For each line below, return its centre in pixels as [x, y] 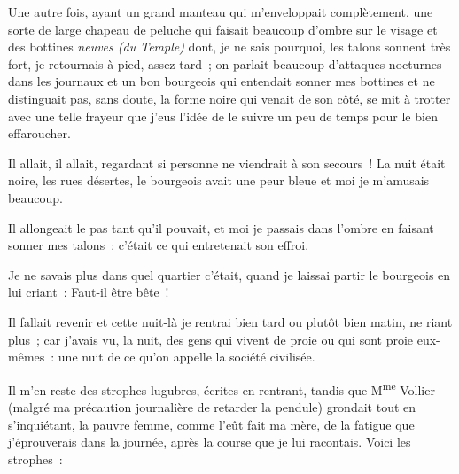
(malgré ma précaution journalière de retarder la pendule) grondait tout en [212, 406]
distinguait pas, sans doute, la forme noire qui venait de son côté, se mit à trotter [229, 98]
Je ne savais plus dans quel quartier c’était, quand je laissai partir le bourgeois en [229, 274]
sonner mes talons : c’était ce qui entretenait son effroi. [159, 245]
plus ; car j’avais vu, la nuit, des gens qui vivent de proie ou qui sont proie [211, 339]
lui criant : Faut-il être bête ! [89, 292]
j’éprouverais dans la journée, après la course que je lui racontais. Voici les [210, 442]
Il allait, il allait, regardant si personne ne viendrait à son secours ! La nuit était [227, 163]
